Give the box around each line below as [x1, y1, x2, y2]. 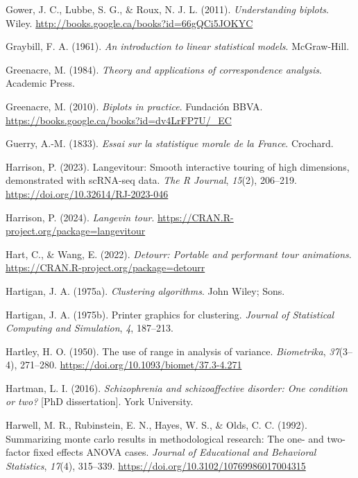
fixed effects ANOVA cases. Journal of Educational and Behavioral [33, 445, 316, 459]
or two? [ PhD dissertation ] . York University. [6, 394, 194, 409]
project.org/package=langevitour [6, 223, 146, 238]
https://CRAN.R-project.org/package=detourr [6, 260, 205, 275]
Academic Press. [6, 76, 75, 90]
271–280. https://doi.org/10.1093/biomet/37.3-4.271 [19, 357, 242, 372]
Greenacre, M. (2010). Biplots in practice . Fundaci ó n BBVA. [6, 99, 263, 113]
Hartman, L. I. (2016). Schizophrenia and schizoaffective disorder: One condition [6, 380, 348, 395]
